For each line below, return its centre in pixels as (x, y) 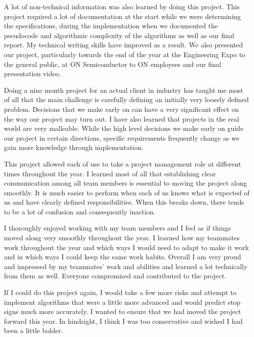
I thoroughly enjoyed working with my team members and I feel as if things (117, 228)
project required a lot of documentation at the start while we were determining (123, 16)
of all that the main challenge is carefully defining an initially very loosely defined (127, 99)
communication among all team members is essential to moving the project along (126, 183)
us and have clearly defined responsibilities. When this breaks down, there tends (124, 202)
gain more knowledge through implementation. (74, 147)
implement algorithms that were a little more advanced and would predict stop (122, 302)
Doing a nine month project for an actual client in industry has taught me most (124, 90)
